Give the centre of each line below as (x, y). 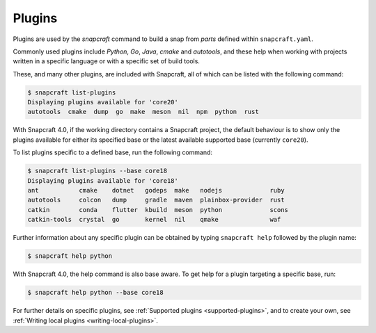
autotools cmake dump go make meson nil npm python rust (143, 112)
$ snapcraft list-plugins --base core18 (97, 171)
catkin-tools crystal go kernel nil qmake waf (154, 220)
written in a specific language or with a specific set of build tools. (106, 61)
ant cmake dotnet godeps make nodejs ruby (156, 190)
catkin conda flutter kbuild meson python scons (158, 210)
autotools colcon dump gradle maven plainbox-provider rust (156, 200)
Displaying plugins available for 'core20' (103, 102)
